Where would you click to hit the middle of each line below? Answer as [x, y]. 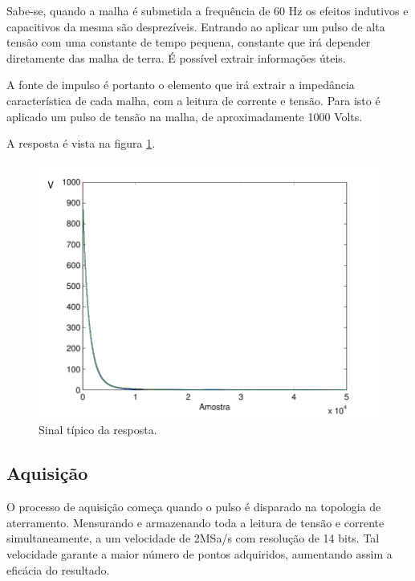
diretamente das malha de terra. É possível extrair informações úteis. [176, 57]
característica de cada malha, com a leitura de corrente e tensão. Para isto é [193, 100]
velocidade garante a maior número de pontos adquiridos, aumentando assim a [199, 554]
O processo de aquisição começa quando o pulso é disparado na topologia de [194, 507]
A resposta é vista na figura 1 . [81, 143]
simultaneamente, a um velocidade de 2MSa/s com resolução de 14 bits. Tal [193, 538]
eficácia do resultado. [58, 569]
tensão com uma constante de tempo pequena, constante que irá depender [189, 42]
